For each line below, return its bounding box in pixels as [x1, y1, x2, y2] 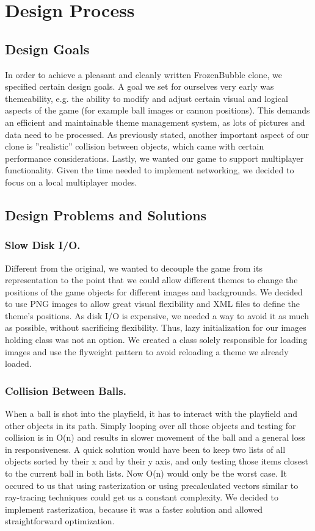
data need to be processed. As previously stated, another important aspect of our [5, 128, 310, 140]
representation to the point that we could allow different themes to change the [5, 273, 298, 286]
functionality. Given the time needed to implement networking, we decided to [5, 164, 294, 176]
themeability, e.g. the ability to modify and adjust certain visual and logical [5, 92, 288, 104]
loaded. [5, 357, 32, 370]
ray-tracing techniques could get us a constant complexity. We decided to [5, 491, 278, 504]
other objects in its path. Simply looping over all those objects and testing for [5, 419, 296, 432]
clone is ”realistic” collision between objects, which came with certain [5, 140, 264, 153]
